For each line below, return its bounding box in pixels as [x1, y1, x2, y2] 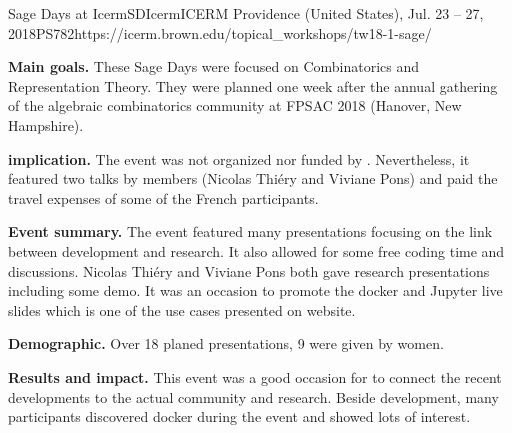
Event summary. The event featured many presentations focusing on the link [8, 221, 493, 242]
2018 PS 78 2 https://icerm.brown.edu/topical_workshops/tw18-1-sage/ [8, 22, 432, 43]
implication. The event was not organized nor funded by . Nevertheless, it [8, 148, 470, 169]
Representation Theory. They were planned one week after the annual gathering [8, 75, 498, 96]
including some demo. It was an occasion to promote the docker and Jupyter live [8, 280, 503, 301]
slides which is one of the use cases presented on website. [8, 299, 356, 320]
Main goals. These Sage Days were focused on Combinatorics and [8, 56, 420, 77]
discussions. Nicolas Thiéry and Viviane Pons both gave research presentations [8, 260, 490, 281]
